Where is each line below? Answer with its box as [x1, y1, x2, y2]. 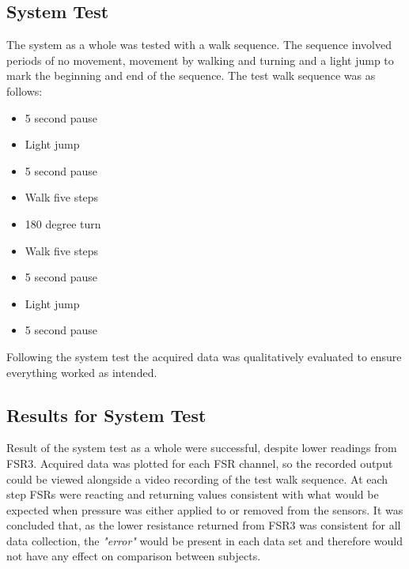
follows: [6, 82, 43, 99]
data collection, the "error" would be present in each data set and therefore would [6, 532, 403, 548]
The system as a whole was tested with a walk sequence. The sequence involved [6, 36, 392, 53]
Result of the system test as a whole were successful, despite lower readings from [6, 439, 397, 456]
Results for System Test [6, 402, 206, 427]
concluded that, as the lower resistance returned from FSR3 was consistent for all [6, 517, 401, 533]
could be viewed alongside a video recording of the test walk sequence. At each [6, 470, 388, 487]
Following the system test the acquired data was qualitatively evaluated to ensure [6, 348, 402, 364]
